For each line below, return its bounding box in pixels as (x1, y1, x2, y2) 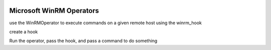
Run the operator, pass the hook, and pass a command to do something (9, 38, 158, 44)
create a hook (9, 29, 38, 35)
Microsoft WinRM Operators (9, 6, 99, 15)
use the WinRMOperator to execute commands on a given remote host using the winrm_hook (9, 20, 202, 26)
